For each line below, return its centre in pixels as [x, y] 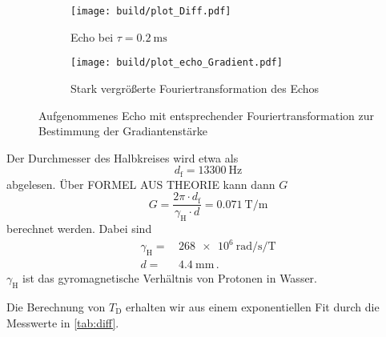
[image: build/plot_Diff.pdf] [151, 11]
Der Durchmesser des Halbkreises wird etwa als [123, 157]
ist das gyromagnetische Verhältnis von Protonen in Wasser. [170, 278]
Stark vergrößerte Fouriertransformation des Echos [195, 88]
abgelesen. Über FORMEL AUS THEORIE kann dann [141, 184]
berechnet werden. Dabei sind [79, 229]
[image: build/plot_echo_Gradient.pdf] [177, 63]
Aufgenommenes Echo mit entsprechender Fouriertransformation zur [206, 115]
